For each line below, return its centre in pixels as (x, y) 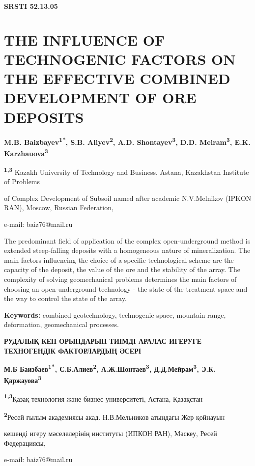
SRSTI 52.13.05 (31, 6)
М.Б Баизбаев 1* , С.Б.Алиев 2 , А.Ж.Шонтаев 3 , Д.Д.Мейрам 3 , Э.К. (110, 368)
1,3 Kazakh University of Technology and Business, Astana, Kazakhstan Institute (127, 171)
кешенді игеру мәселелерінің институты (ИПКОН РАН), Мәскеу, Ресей (111, 433)
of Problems (22, 181)
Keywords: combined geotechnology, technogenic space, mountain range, (115, 315)
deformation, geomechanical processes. (62, 324)
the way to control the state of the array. (65, 298)
